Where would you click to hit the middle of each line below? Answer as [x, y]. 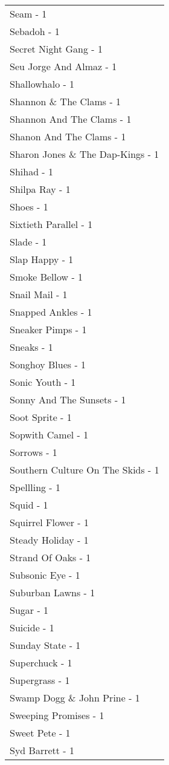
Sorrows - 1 [33, 452]
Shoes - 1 [29, 207]
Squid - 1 [29, 505]
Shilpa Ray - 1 [40, 189]
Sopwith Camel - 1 [49, 435]
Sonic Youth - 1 [43, 382]
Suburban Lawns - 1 [53, 592]
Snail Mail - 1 [39, 294]
